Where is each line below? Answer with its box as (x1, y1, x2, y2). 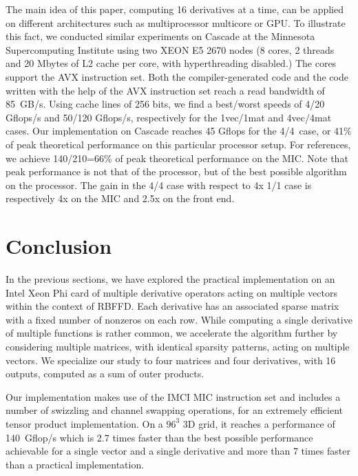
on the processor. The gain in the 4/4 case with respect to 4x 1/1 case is (6, 177, 312, 192)
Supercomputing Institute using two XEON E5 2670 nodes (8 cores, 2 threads (6, 42, 335, 57)
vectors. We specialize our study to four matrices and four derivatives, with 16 (6, 353, 336, 367)
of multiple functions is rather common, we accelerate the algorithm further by (6, 326, 338, 340)
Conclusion (6, 232, 112, 260)
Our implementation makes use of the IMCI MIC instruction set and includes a (6, 389, 341, 404)
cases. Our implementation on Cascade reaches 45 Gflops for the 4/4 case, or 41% (6, 123, 352, 138)
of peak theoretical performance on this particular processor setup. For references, (6, 137, 351, 151)
